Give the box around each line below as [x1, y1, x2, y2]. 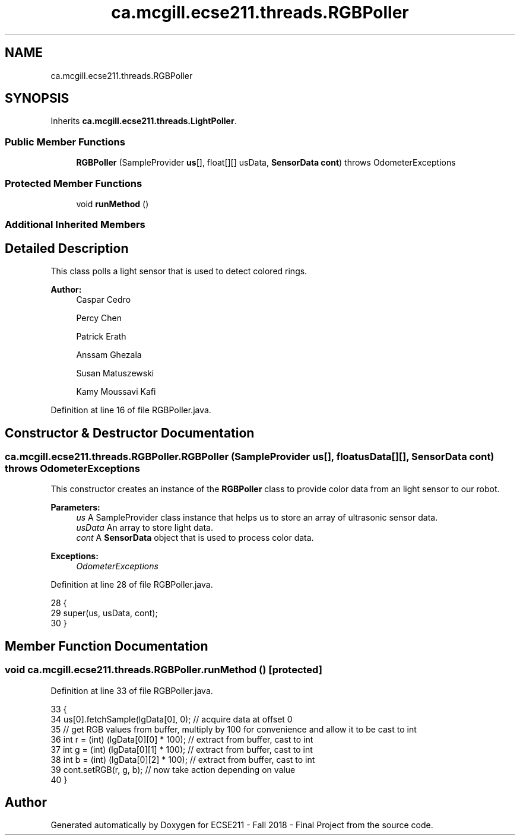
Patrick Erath [76, 331, 126, 342]
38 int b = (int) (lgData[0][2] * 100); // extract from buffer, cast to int [50, 754, 315, 765]
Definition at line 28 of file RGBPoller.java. [50, 579, 213, 590]
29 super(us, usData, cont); [50, 608, 158, 619]
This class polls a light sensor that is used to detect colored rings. [50, 266, 307, 277]
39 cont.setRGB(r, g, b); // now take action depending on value [50, 764, 296, 775]
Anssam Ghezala [76, 350, 142, 360]
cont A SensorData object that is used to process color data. [76, 532, 314, 543]
